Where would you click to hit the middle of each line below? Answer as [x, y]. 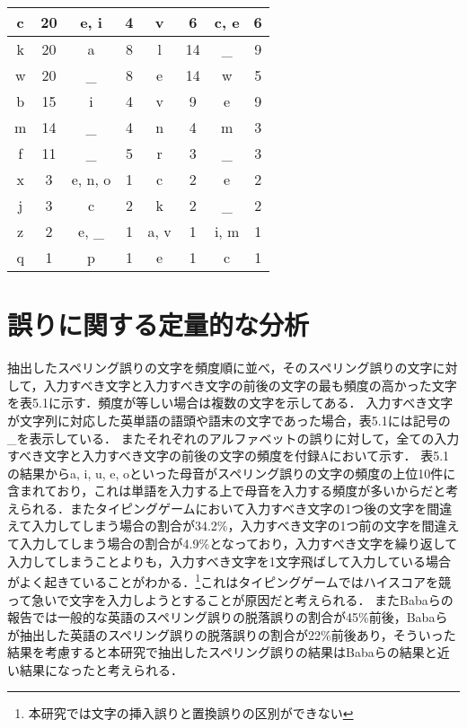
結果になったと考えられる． [101, 669]
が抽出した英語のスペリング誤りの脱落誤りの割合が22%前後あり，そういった [232, 634]
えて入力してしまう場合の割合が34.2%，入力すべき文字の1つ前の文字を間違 [227, 526]
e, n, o [91, 179]
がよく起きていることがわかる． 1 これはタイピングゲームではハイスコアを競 [229, 580]
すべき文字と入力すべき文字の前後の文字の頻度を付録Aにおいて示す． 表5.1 [229, 456]
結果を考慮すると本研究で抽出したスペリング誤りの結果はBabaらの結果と [222, 652]
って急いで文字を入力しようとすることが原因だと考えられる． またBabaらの [230, 599]
